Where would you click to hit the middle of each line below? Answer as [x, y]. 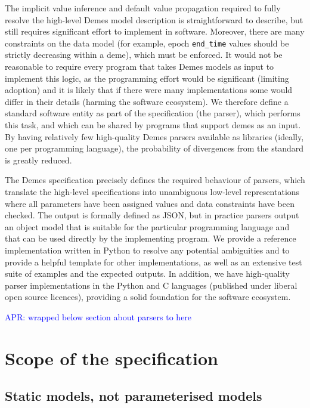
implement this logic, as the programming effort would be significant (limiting [147, 78]
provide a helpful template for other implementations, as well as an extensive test [154, 262]
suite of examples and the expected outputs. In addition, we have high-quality [147, 273]
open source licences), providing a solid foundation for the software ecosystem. [148, 297]
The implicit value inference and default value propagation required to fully [143, 8]
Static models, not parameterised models [134, 396]
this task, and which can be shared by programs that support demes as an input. [153, 125]
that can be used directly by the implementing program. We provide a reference [151, 238]
